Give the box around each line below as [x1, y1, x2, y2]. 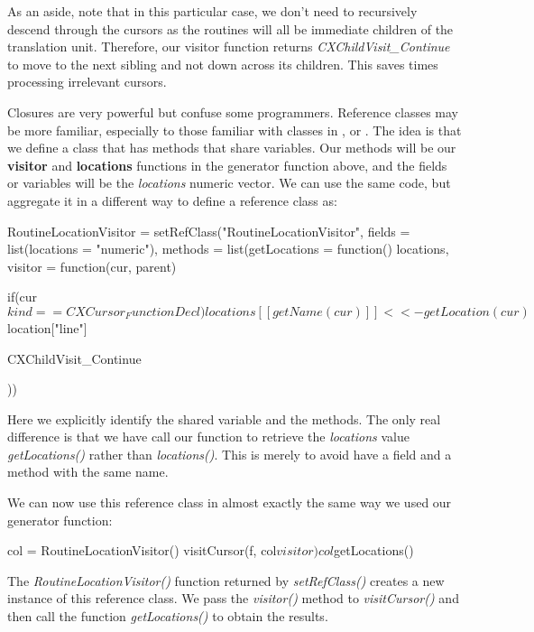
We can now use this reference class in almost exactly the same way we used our [7, 493, 452, 512]
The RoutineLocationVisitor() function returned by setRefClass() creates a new [7, 571, 445, 590]
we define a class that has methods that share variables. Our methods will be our [7, 138, 456, 157]
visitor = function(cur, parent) [7, 256, 177, 275]
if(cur [7, 287, 38, 306]
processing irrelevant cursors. [7, 72, 167, 91]
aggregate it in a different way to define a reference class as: [7, 191, 337, 209]
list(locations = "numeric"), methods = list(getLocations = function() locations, [7, 239, 449, 258]
